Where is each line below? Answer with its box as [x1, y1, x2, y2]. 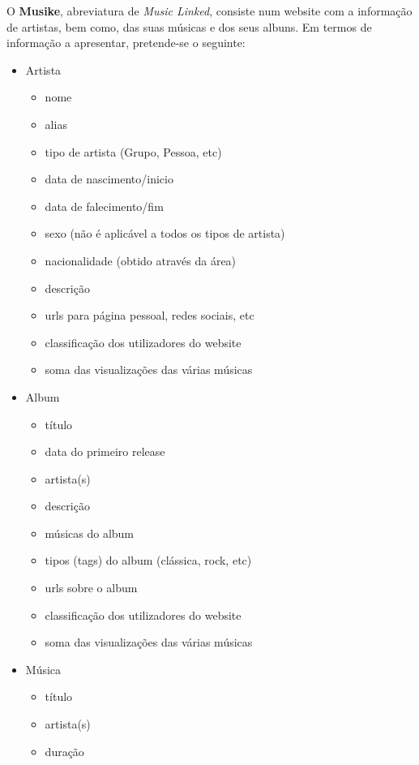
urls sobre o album [45, 579, 138, 596]
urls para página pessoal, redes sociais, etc [45, 307, 254, 324]
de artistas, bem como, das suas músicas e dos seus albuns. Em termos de [6, 18, 372, 35]
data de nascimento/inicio [45, 170, 173, 187]
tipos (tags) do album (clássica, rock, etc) [45, 552, 252, 569]
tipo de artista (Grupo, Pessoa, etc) [45, 143, 222, 160]
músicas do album [45, 524, 135, 541]
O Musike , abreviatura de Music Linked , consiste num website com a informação [6, 2, 413, 19]
